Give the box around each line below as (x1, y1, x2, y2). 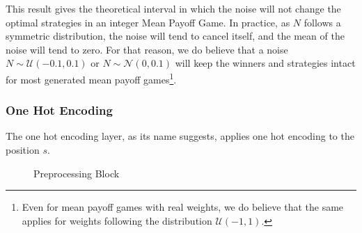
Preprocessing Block (33, 166, 120, 180)
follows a (304, 15, 341, 29)
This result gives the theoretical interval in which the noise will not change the (6, 1, 341, 15)
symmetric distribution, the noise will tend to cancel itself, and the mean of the (6, 29, 345, 43)
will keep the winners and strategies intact (175, 56, 356, 70)
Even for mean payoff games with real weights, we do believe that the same (22, 200, 344, 214)
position (6, 143, 40, 157)
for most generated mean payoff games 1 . (6, 70, 177, 86)
